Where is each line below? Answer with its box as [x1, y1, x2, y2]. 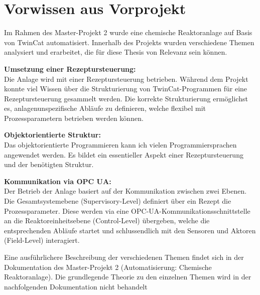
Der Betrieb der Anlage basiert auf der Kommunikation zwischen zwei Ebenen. [4, 186, 247, 196]
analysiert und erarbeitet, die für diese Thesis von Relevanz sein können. [4, 47, 227, 57]
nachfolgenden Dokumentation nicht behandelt [4, 281, 148, 291]
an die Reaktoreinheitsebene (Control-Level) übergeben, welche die [4, 215, 210, 226]
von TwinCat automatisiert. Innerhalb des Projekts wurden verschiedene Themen [4, 37, 254, 47]
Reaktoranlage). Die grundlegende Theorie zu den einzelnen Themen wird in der [4, 271, 251, 282]
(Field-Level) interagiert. [4, 235, 80, 245]
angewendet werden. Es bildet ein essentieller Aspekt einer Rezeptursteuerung [4, 149, 243, 160]
